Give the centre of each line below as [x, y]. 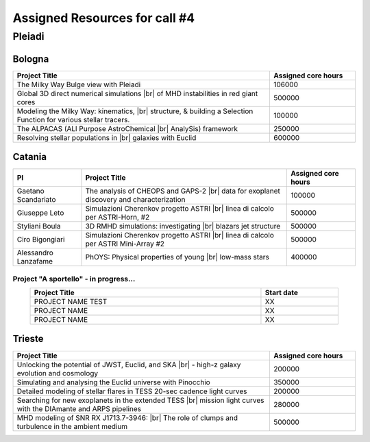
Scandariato [36, 200]
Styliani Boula [39, 226]
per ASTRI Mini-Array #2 [125, 244]
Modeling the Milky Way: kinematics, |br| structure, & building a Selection [135, 111]
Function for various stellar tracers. [73, 119]
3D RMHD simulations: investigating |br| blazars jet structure [183, 226]
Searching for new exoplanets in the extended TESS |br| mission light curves [140, 400]
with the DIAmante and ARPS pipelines [79, 408]
